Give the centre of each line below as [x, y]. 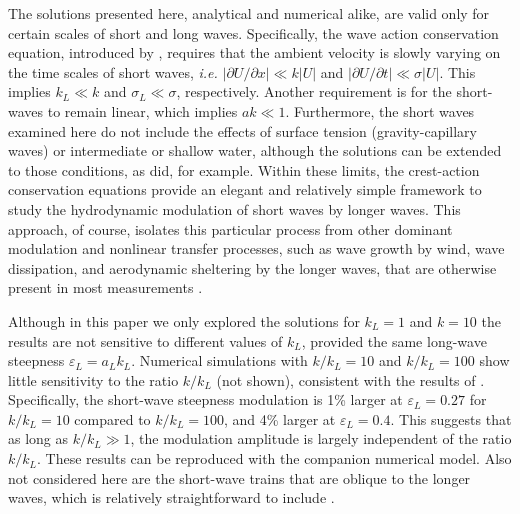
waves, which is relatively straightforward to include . [171, 497]
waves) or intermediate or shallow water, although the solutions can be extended [255, 150]
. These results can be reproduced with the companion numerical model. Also [274, 458]
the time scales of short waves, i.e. [113, 71]
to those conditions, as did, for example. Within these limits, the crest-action [244, 169]
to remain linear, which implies [142, 110]
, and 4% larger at [280, 418]
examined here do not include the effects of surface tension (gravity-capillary [242, 130]
